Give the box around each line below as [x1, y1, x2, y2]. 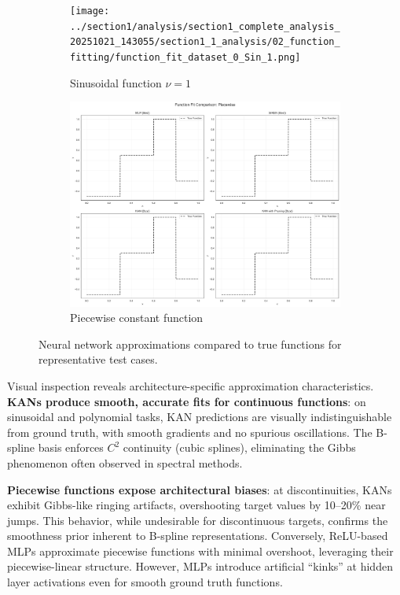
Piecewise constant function [70, 309, 204, 326]
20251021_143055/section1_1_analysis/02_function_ [70, 36, 340, 48]
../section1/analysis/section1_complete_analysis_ [70, 20, 340, 32]
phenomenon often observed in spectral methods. [7, 454, 243, 471]
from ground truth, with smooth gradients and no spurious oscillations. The [7, 423, 372, 440]
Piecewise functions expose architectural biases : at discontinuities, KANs [7, 481, 392, 497]
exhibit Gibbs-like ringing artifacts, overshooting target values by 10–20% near [7, 497, 386, 513]
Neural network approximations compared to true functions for [39, 335, 342, 352]
